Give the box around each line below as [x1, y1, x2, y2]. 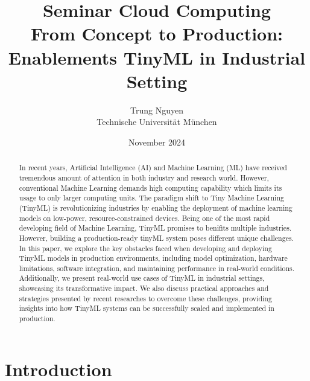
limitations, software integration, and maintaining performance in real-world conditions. [19, 263, 295, 273]
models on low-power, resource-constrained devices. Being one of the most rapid [19, 213, 270, 223]
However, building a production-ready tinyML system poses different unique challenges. [19, 232, 294, 243]
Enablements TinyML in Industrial [8, 45, 306, 69]
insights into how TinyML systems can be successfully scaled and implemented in [19, 303, 274, 313]
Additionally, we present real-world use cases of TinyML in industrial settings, [19, 273, 265, 283]
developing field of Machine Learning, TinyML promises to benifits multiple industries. [19, 223, 292, 233]
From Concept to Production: [30, 21, 283, 46]
